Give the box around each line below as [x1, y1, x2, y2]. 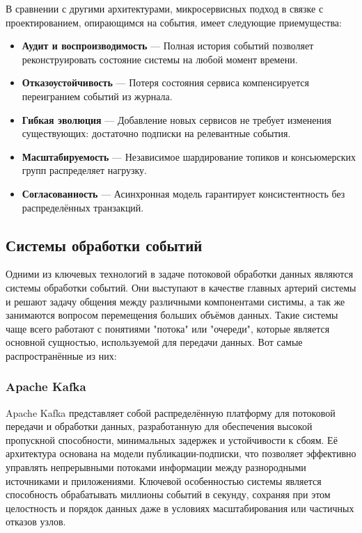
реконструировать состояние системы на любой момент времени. [22, 51, 298, 66]
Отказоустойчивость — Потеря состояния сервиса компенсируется [22, 75, 309, 90]
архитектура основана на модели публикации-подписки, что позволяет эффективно [6, 446, 356, 461]
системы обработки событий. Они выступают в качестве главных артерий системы [6, 280, 356, 294]
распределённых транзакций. [22, 200, 144, 214]
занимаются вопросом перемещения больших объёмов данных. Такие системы [6, 308, 338, 322]
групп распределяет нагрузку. [22, 163, 147, 177]
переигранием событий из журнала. [22, 88, 173, 103]
